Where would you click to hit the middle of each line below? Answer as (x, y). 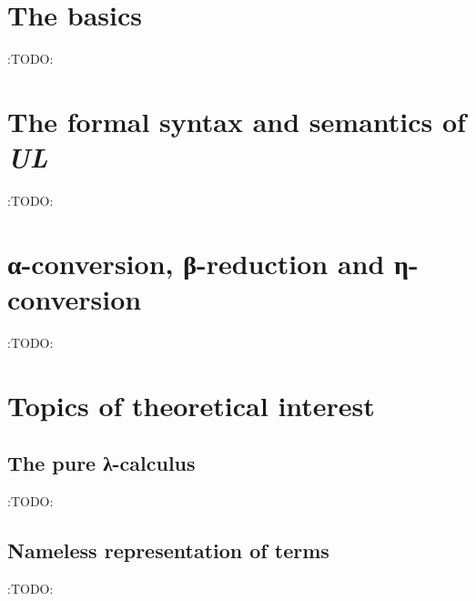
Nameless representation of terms (168, 550)
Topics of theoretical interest (191, 405)
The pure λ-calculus (101, 463)
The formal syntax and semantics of (237, 121)
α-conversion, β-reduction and (196, 263)
